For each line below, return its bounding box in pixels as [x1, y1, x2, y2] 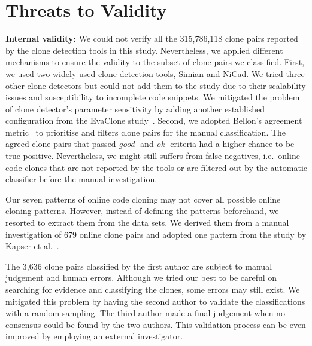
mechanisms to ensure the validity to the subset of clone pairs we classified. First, [5, 56, 305, 68]
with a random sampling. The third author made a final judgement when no [5, 307, 285, 319]
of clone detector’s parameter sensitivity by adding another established [5, 102, 265, 115]
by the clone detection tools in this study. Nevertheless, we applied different [5, 44, 283, 56]
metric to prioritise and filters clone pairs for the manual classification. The [5, 125, 286, 138]
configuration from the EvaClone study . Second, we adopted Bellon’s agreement [5, 114, 302, 127]
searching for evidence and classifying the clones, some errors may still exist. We [5, 283, 300, 295]
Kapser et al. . [5, 240, 59, 252]
